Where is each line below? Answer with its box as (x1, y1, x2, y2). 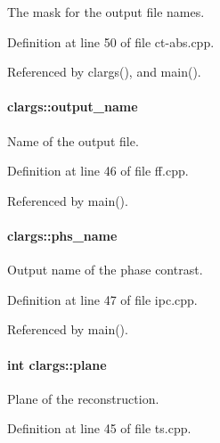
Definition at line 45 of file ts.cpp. (7, 419, 191, 438)
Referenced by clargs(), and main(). (7, 62, 201, 81)
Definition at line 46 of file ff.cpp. (7, 161, 189, 180)
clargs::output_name (7, 97, 138, 116)
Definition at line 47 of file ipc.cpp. (7, 290, 198, 308)
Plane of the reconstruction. (7, 389, 159, 407)
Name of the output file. (7, 131, 139, 150)
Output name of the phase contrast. (7, 260, 203, 279)
